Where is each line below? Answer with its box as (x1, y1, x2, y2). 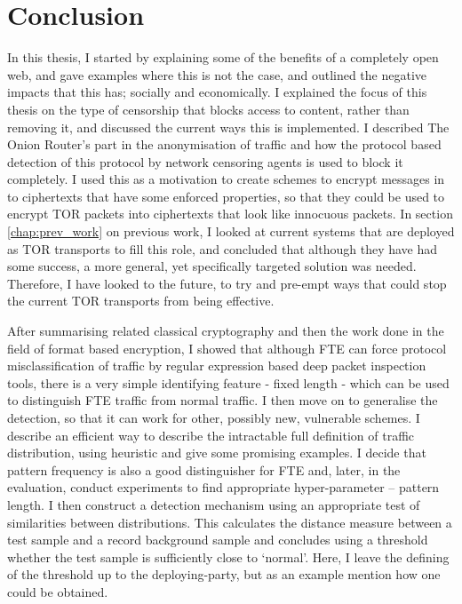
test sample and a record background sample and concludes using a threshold (7, 530, 428, 549)
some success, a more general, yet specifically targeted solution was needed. (7, 257, 417, 275)
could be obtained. (7, 582, 108, 600)
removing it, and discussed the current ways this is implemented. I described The (7, 117, 450, 136)
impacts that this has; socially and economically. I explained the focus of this (7, 83, 427, 101)
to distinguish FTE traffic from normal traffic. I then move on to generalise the (7, 391, 438, 409)
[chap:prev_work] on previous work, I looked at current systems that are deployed (7, 222, 455, 241)
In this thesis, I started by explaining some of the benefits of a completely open (7, 48, 439, 67)
